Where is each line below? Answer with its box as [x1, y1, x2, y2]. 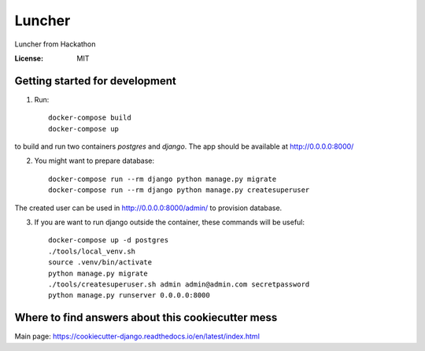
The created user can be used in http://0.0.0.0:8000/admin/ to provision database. [14, 203, 283, 212]
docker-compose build [48, 113, 131, 122]
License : [14, 54, 43, 63]
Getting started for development [14, 74, 176, 87]
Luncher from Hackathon [14, 39, 96, 49]
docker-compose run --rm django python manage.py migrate [48, 174, 277, 183]
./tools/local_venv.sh [48, 246, 136, 256]
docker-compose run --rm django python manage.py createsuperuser [48, 186, 310, 194]
